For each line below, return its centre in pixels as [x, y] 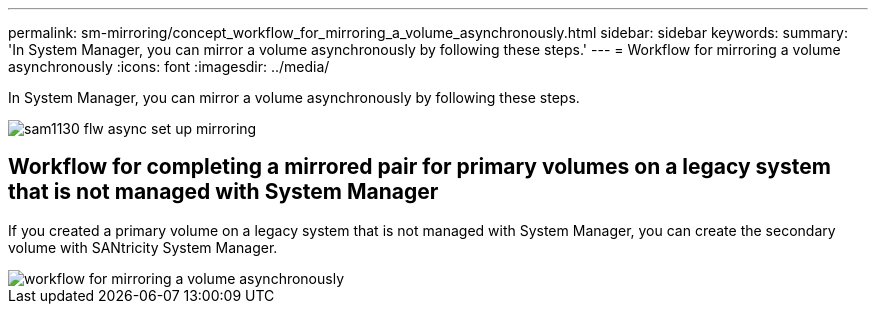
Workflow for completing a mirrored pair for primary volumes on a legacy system [419, 167]
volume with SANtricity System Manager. [143, 247]
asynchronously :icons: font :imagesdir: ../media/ [169, 66]
